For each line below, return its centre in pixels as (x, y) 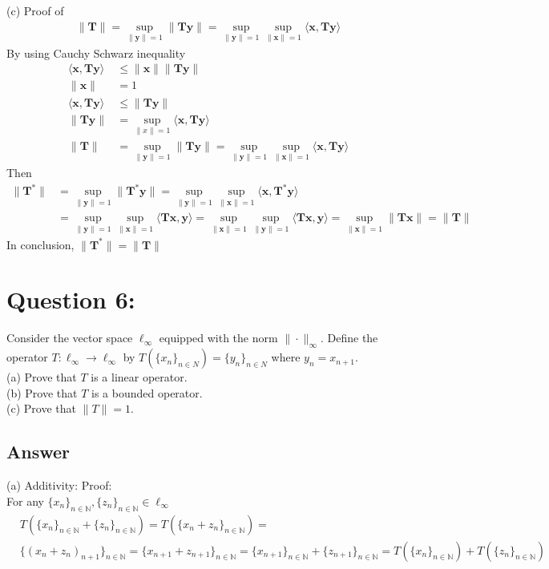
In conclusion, (40, 244)
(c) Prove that (41, 408)
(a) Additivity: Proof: (59, 485)
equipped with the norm (218, 338)
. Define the (349, 338)
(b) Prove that (42, 392)
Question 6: (71, 299)
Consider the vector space (70, 338)
